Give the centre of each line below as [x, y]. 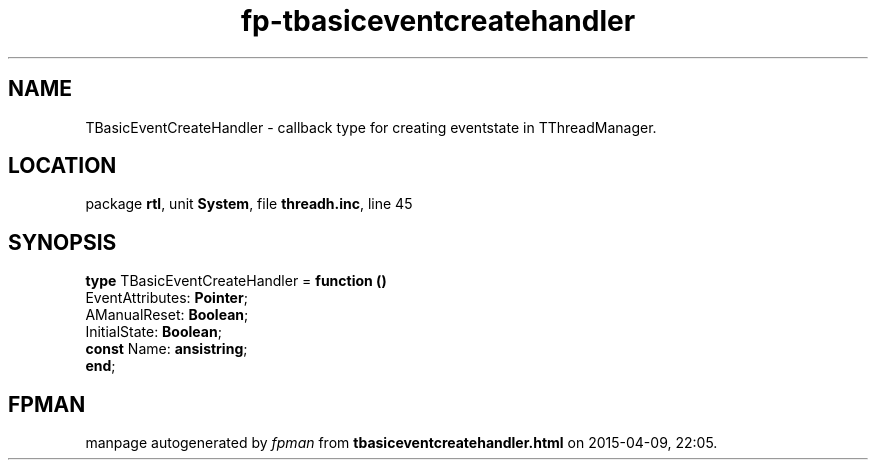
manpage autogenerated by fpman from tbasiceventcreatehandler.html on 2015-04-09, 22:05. [401, 443]
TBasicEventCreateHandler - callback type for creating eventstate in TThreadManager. [371, 127]
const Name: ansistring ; [166, 349]
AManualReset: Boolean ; [167, 315]
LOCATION [62, 166]
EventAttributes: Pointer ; [166, 298]
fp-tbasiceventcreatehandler [438, 21]
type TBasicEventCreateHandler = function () [236, 281]
